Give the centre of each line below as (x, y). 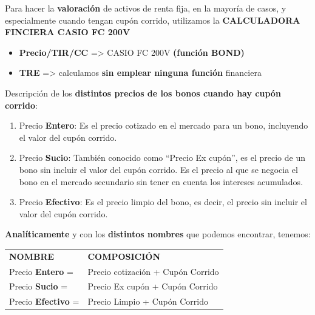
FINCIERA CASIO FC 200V (68, 32)
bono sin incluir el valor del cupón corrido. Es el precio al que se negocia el (158, 169)
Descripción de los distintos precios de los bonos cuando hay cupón (143, 93)
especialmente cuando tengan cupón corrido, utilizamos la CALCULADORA (153, 20)
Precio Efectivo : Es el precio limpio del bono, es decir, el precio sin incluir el (163, 202)
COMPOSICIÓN (124, 256)
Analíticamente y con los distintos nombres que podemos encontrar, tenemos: (158, 234)
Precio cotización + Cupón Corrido (153, 271)
